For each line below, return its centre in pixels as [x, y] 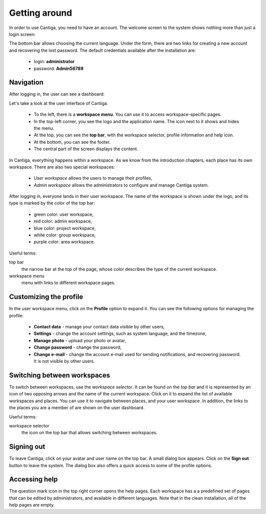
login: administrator [54, 62]
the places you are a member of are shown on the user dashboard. [77, 408]
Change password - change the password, [78, 348]
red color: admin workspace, [63, 221]
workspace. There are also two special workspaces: [62, 167]
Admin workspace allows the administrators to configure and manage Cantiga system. [121, 185]
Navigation [26, 82]
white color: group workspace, [65, 235]
